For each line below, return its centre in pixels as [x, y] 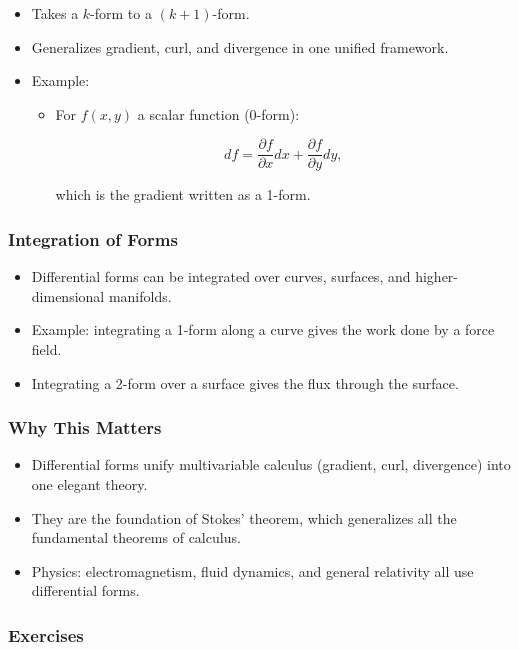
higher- [436, 276]
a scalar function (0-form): [218, 113]
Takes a [55, 13]
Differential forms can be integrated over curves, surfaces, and [221, 276]
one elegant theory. [89, 484]
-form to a [121, 13]
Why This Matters [85, 427]
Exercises [46, 634]
